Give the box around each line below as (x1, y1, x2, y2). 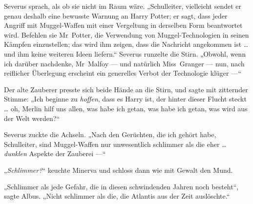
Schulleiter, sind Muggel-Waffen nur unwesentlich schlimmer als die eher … (4, 139, 227, 149)
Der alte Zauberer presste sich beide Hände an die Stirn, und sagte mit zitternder (4, 84, 248, 94)
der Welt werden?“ (4, 113, 60, 123)
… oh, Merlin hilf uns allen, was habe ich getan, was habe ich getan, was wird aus (4, 103, 248, 113)
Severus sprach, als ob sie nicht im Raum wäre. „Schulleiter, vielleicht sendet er (4, 1, 242, 11)
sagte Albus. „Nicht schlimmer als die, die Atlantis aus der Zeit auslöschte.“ (4, 191, 230, 201)
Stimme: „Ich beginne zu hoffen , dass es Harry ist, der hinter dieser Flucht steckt (4, 94, 247, 104)
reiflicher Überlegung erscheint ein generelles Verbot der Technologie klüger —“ (4, 68, 241, 78)
